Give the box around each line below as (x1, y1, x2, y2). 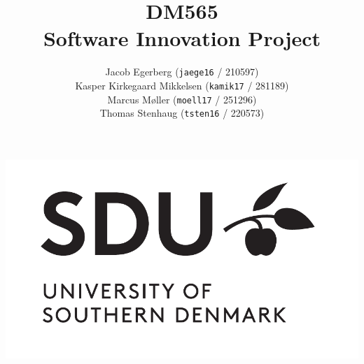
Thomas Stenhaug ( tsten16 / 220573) (99, 105, 265, 120)
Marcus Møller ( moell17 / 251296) (107, 92, 257, 106)
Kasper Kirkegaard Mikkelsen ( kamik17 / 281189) (75, 78, 289, 92)
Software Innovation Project (43, 24, 321, 52)
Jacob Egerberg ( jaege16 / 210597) (105, 64, 259, 79)
